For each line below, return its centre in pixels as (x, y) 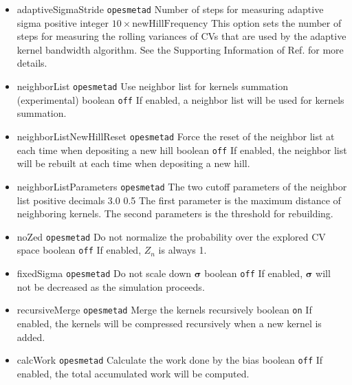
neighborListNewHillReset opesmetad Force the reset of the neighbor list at (176, 136)
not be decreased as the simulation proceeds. (111, 286)
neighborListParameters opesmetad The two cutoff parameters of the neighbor (182, 186)
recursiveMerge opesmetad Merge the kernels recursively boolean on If (164, 310)
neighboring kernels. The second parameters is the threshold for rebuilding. (175, 213)
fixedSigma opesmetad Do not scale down (104, 273)
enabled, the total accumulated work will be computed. (133, 373)
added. (31, 337)
